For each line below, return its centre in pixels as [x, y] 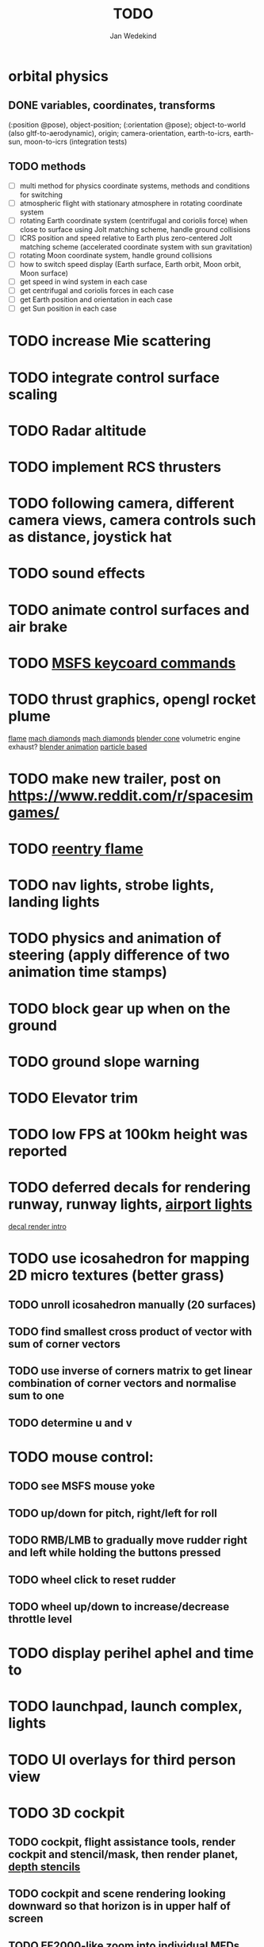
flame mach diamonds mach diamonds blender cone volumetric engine [124, 738]
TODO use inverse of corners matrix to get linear [130, 1371]
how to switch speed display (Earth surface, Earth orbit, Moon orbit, [130, 264]
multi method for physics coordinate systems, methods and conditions [135, 185]
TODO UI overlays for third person [122, 1760]
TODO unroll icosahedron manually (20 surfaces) [132, 1305]
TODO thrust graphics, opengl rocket [132, 699]
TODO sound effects [77, 574]
